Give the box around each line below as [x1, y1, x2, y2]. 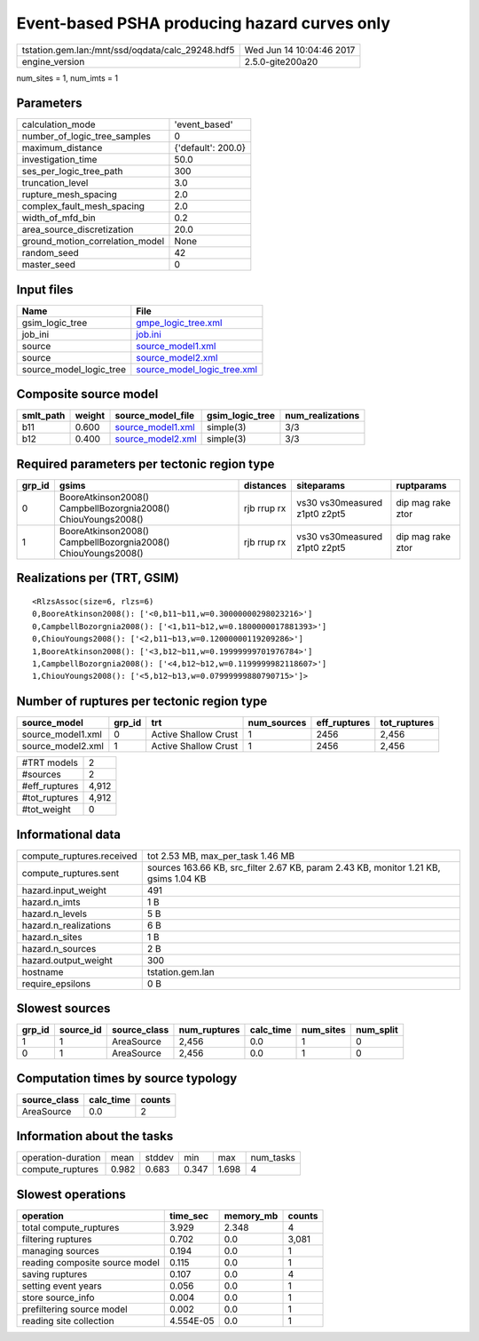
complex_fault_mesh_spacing [21, 200, 145, 212]
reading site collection [21, 1314, 114, 1327]
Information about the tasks [16, 1129, 174, 1144]
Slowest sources [16, 1001, 111, 1017]
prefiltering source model [21, 1303, 128, 1315]
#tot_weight [21, 803, 71, 816]
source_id [59, 1024, 102, 1036]
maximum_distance [21, 142, 103, 155]
